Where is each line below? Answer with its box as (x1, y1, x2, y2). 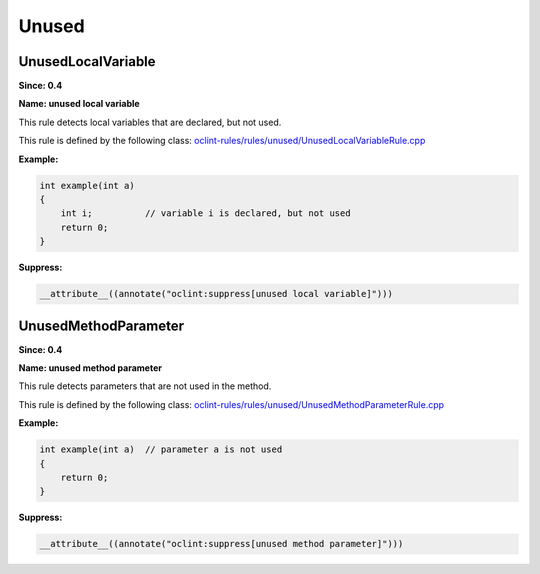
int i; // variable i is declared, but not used (60, 208, 351, 219)
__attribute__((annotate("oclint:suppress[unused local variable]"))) (39, 288, 394, 300)
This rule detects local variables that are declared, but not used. (18, 116, 282, 128)
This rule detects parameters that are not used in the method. (18, 380, 272, 392)
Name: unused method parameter (18, 362, 162, 374)
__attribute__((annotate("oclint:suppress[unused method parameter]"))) (39, 538, 404, 550)
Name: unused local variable (18, 98, 140, 110)
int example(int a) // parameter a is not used (39, 444, 283, 455)
